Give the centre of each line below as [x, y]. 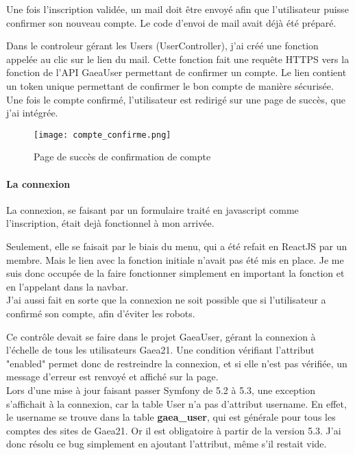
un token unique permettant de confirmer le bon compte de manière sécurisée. [170, 85]
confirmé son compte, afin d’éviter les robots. [101, 313]
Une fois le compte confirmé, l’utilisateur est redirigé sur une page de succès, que [176, 99]
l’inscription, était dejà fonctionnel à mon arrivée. [110, 223]
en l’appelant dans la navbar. [68, 286]
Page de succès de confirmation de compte [122, 157]
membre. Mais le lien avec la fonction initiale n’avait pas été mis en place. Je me [175, 259]
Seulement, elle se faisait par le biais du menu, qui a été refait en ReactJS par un [177, 246]
